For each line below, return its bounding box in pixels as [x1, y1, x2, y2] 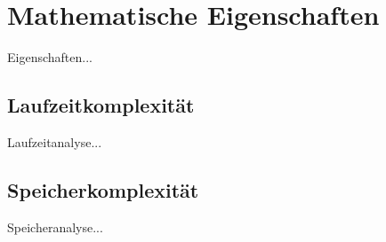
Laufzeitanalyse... [7, 132, 102, 151]
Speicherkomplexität [7, 176, 199, 203]
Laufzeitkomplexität [7, 91, 195, 119]
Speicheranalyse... [7, 217, 103, 236]
